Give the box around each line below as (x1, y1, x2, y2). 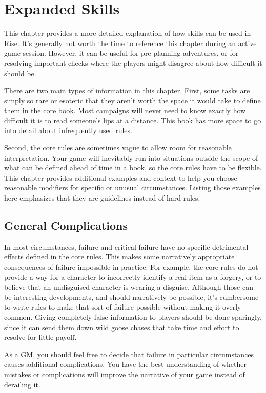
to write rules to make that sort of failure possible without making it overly (4, 301, 241, 312)
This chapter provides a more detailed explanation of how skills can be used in (4, 28, 251, 38)
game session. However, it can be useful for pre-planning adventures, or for (4, 48, 239, 58)
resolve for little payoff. (4, 332, 77, 342)
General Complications (4, 217, 128, 233)
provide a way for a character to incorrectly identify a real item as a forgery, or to (4, 271, 261, 282)
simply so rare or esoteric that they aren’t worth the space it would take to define (4, 95, 261, 105)
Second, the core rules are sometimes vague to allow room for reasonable (4, 142, 232, 153)
